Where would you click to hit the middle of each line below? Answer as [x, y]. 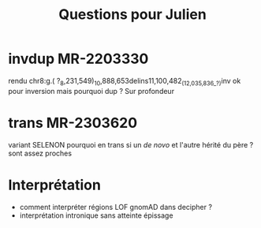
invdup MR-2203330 [78, 59]
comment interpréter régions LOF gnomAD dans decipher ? [116, 207]
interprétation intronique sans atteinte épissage [96, 215]
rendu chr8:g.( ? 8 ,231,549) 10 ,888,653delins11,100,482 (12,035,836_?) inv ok [125, 82]
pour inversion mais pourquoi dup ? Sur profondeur [91, 91]
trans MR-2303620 [73, 123]
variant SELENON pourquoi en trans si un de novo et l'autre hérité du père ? [131, 144]
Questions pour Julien [132, 15]
